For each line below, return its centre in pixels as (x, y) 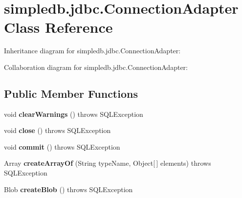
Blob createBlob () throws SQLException (68, 189)
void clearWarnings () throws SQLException (74, 114)
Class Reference (58, 27)
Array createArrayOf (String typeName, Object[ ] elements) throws (108, 163)
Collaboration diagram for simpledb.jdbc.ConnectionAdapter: (96, 67)
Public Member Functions (71, 93)
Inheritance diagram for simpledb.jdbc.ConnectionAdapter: (92, 51)
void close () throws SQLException (57, 130)
